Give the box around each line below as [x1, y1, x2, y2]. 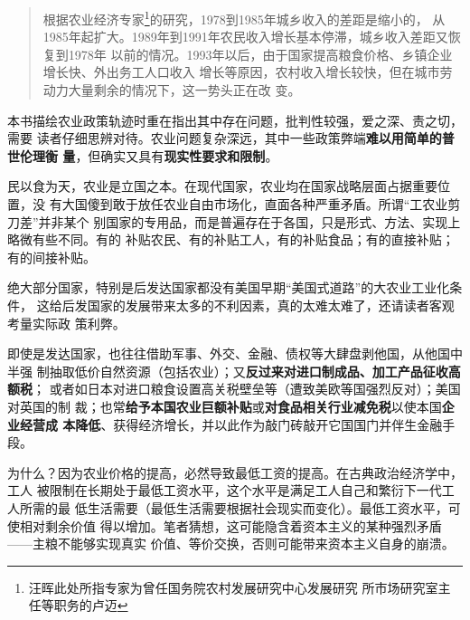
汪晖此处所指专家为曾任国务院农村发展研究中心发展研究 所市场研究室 [28, 577, 438, 596]
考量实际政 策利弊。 [7, 313, 126, 332]
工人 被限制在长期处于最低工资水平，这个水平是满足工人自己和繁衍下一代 [7, 481, 442, 500]
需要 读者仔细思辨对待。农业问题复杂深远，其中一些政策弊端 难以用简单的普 [7, 129, 455, 148]
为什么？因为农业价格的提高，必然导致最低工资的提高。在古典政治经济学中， [7, 463, 463, 482]
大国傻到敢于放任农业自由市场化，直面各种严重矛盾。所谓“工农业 [61, 195, 448, 213]
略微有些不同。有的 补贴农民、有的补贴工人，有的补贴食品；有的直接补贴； [7, 230, 455, 249]
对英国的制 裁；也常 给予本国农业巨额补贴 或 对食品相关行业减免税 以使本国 [7, 396, 442, 415]
